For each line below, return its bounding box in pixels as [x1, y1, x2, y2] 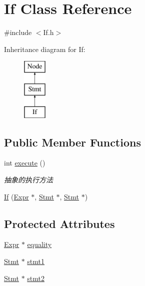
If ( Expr [4, 191, 29, 201]
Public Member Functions [4, 134, 141, 149]
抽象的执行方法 [4, 174, 53, 185]
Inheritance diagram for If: [4, 43, 85, 54]
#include [4, 27, 32, 37]
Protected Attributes [4, 215, 115, 231]
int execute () [4, 157, 45, 168]
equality [27, 239, 52, 249]
